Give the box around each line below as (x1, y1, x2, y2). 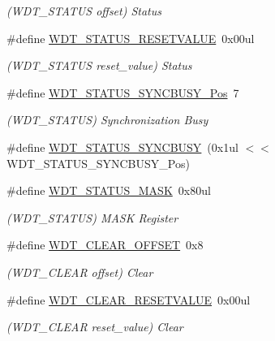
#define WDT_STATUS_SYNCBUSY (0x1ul (6, 138, 238, 155)
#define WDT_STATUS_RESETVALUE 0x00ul (6, 29, 255, 46)
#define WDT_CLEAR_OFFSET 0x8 (6, 236, 204, 253)
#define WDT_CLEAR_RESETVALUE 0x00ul (6, 291, 251, 308)
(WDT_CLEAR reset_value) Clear (6, 318, 183, 335)
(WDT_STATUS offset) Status (6, 2, 162, 19)
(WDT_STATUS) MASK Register (6, 209, 178, 226)
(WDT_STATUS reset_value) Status (6, 57, 192, 74)
